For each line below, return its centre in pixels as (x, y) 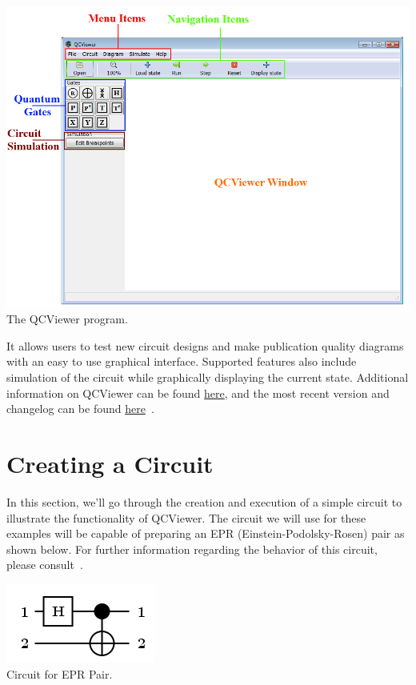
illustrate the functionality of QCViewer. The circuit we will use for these (186, 517)
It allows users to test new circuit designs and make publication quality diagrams (205, 345)
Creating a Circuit (110, 464)
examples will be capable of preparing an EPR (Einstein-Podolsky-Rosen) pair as (206, 533)
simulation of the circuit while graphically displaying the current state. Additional (208, 377)
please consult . (45, 565)
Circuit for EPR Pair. (60, 673)
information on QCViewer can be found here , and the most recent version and (198, 393)
